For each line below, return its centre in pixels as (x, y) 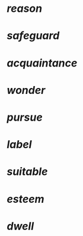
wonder (26, 90)
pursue (25, 117)
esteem (25, 199)
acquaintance (42, 63)
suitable (27, 172)
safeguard (33, 36)
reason (25, 9)
